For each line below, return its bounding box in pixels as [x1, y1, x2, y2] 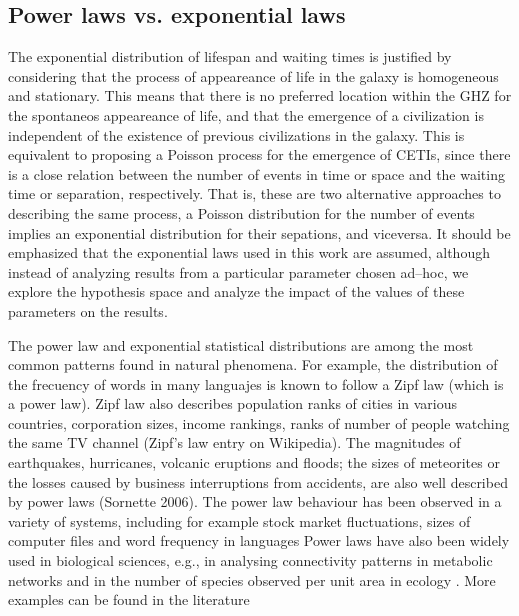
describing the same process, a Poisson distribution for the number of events [8, 202, 475, 223]
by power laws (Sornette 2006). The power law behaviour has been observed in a [8, 491, 502, 512]
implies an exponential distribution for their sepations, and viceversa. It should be [8, 222, 511, 243]
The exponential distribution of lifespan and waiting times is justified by [8, 46, 452, 67]
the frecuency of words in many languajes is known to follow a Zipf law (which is [8, 373, 504, 394]
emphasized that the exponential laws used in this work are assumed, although [8, 242, 490, 263]
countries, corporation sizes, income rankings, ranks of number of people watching [8, 412, 510, 433]
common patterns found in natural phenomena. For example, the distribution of [8, 354, 498, 375]
